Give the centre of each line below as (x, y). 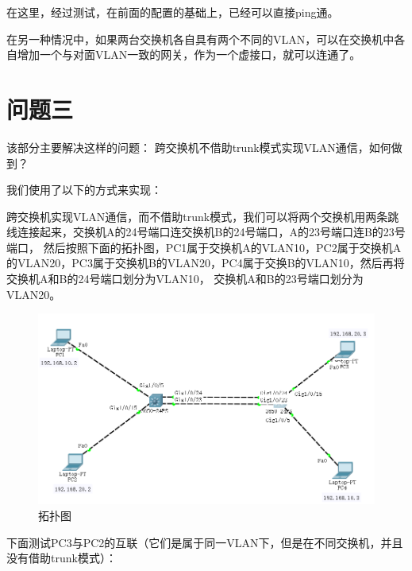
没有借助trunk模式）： (62, 558)
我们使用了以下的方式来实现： (84, 190)
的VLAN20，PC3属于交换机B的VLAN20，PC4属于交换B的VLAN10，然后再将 (206, 263)
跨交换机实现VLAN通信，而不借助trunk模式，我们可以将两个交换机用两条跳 (203, 216)
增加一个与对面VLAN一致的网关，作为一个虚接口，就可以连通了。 (189, 54)
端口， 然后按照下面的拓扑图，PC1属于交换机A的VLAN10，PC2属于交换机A (204, 247)
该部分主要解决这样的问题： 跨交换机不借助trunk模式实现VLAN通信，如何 (199, 147)
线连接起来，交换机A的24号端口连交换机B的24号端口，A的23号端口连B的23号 (206, 232)
